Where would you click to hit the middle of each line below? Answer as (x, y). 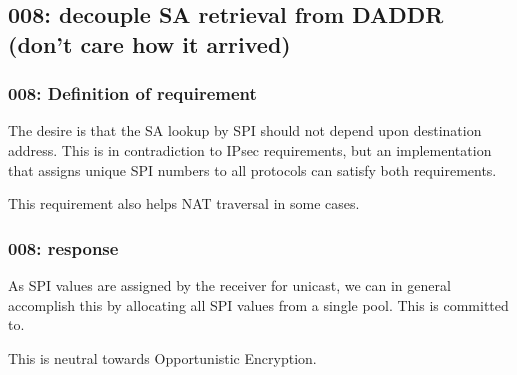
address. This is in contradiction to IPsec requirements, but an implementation (250, 149)
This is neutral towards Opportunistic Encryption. (162, 357)
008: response (63, 247)
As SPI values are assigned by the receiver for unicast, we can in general (229, 284)
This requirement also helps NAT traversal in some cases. (184, 203)
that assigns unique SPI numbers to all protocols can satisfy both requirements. (252, 169)
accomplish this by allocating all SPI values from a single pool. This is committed (258, 304)
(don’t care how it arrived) (149, 43)
